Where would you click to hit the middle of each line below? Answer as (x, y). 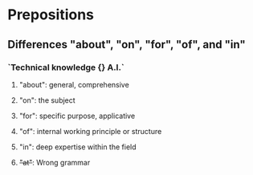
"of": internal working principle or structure (90, 131)
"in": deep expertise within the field (78, 147)
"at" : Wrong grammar (55, 162)
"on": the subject (47, 100)
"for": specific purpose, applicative (77, 116)
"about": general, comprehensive (74, 84)
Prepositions (51, 15)
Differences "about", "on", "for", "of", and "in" (126, 45)
